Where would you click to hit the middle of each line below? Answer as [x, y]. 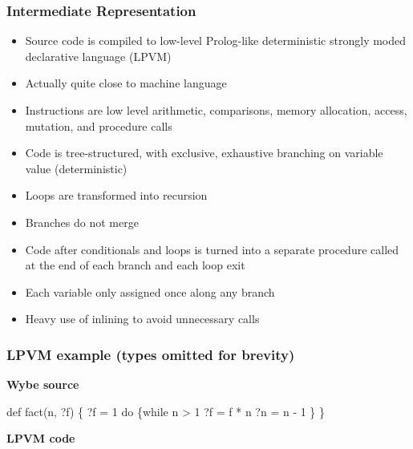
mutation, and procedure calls [99, 125]
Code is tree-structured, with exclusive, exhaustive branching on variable [204, 153]
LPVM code [41, 438]
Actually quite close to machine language [126, 83]
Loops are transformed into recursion [116, 195]
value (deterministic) [76, 168]
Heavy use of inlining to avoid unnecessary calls [142, 319]
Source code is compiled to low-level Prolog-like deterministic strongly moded [216, 40]
